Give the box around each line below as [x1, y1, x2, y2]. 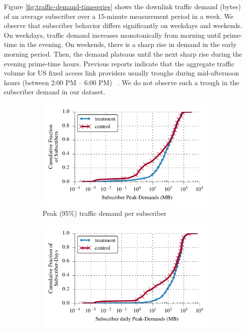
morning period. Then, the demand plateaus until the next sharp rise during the [4, 48, 243, 59]
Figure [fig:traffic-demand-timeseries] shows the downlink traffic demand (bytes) [4, 1, 241, 11]
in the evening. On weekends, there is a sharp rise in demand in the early [19, 39, 237, 49]
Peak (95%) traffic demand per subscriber [43, 208, 167, 218]
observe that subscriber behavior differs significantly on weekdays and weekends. [4, 20, 243, 30]
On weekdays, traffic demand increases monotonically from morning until [4, 30, 221, 40]
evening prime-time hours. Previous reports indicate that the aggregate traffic [4, 58, 234, 68]
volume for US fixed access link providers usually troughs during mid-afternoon [4, 68, 239, 78]
